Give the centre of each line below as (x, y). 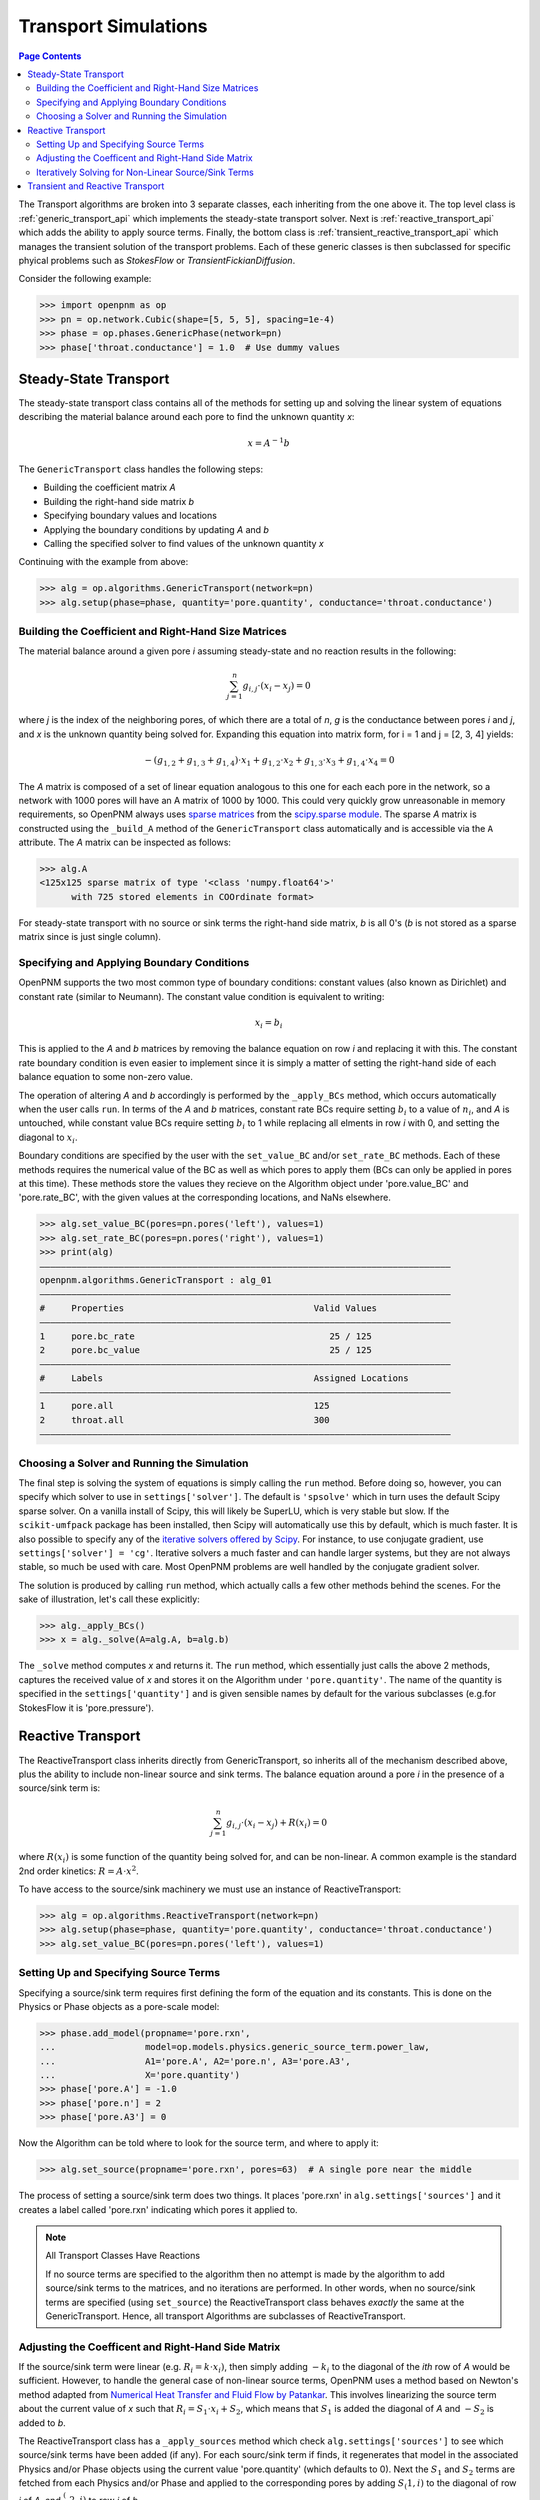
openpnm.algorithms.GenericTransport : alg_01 (155, 1279)
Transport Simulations (113, 26)
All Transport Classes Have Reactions (122, 2256)
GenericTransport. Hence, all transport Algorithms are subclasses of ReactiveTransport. (225, 2316)
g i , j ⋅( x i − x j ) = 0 (276, 687)
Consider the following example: (85, 279)
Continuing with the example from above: (103, 562)
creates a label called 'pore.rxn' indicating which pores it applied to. (158, 2209)
